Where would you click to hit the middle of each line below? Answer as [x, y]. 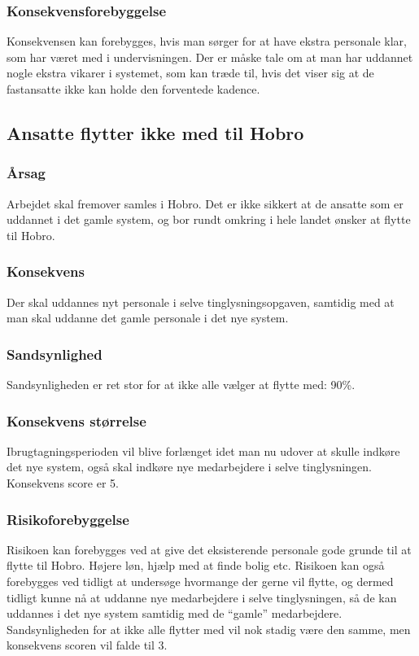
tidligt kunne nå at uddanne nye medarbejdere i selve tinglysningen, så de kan [202, 597]
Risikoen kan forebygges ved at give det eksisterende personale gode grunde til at [209, 549]
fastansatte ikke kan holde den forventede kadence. [133, 89]
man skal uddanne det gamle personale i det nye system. [148, 318]
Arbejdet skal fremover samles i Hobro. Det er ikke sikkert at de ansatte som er [205, 203]
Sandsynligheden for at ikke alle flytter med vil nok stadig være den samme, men [209, 629]
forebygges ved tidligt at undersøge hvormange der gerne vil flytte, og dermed [200, 581]
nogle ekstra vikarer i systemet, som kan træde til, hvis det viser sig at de [190, 73]
